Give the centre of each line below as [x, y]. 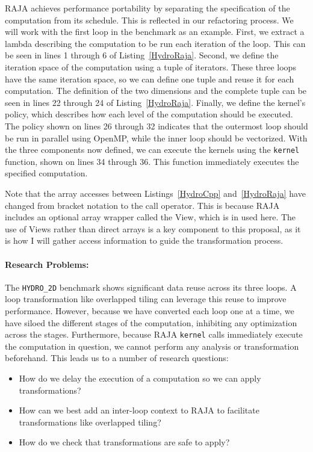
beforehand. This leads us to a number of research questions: [117, 358]
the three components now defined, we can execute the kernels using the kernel [152, 150]
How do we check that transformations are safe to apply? [124, 442]
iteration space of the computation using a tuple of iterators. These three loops [150, 67]
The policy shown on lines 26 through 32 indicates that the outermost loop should [156, 125]
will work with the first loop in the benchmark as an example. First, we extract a [155, 32]
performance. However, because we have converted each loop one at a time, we [150, 310]
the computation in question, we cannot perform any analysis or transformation [152, 346]
